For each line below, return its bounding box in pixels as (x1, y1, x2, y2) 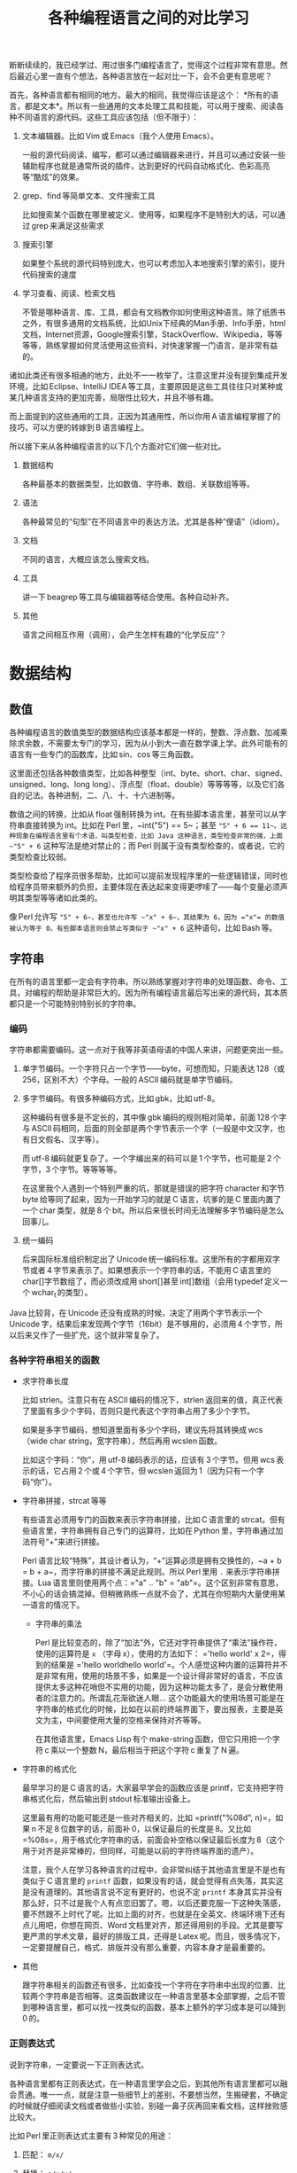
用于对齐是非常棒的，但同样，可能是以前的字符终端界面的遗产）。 (21, 1846, 259, 1856)
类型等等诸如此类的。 (24, 893, 103, 903)
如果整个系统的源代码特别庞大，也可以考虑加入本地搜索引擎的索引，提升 (21, 258, 286, 269)
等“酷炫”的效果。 (21, 172, 84, 183)
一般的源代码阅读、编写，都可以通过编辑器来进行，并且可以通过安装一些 (21, 150, 286, 160)
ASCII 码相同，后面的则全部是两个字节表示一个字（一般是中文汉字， (31, 1123, 278, 1134)
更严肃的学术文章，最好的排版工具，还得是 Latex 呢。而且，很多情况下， (21, 1931, 286, 1942)
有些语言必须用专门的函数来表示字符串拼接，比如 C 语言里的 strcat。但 (21, 1514, 278, 1525)
